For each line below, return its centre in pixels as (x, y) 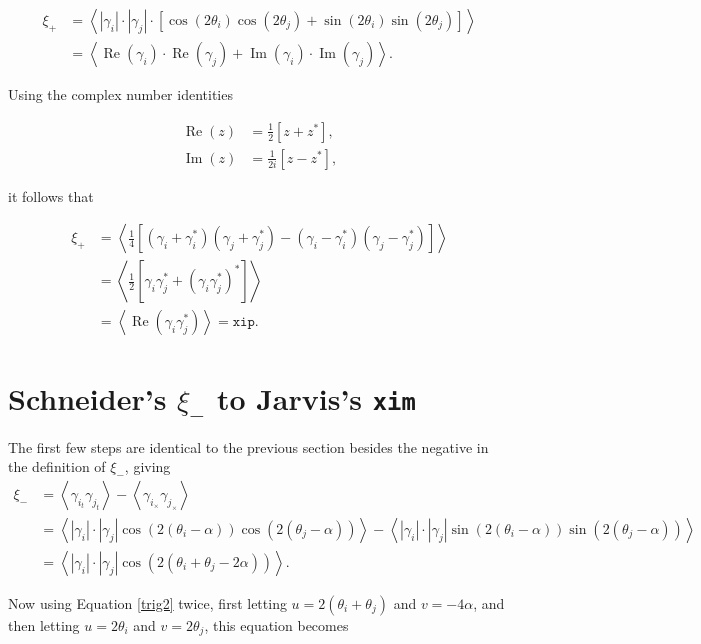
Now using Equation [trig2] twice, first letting (147, 602)
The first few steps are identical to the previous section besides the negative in (248, 446)
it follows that (51, 195)
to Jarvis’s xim (316, 397)
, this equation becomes (276, 624)
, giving (147, 466)
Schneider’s (87, 397)
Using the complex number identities (120, 94)
